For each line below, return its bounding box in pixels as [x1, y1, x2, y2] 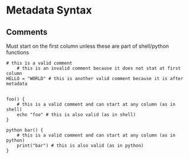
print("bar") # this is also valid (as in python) [17, 143, 144, 148]
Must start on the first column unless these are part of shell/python [6, 42, 170, 49]
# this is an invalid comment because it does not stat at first [17, 65, 181, 71]
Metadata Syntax [6, 4, 93, 17]
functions [6, 49, 30, 56]
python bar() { [6, 127, 44, 133]
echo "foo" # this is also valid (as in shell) [17, 112, 136, 118]
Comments [6, 27, 48, 37]
